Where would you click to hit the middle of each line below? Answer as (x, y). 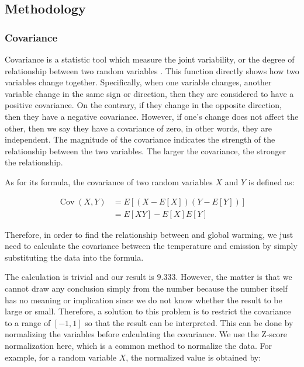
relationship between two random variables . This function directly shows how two (152, 70)
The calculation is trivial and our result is (80, 277)
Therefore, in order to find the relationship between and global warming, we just (149, 234)
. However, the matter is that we (234, 277)
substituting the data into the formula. (74, 257)
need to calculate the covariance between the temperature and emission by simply (151, 246)
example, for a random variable (61, 357)
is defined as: (271, 181)
